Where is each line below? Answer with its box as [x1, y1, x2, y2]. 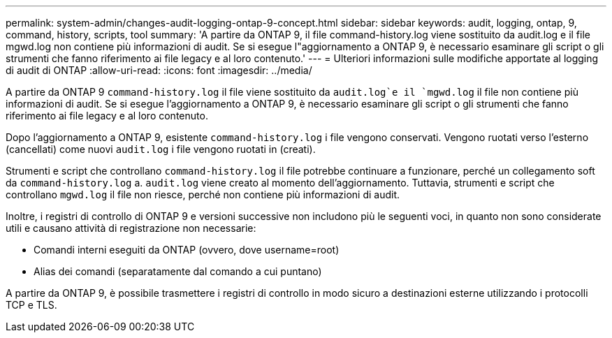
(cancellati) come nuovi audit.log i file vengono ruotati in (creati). [6, 143, 316, 155]
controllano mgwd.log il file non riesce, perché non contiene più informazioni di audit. [6, 189, 400, 200]
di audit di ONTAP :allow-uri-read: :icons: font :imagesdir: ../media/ [6, 64, 312, 76]
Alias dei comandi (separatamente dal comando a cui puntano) [34, 265, 322, 277]
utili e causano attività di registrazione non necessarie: [6, 222, 256, 234]
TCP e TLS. [6, 299, 57, 311]
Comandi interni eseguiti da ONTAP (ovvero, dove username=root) [34, 244, 340, 256]
